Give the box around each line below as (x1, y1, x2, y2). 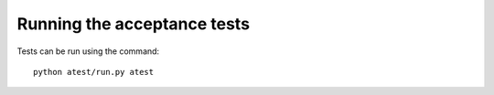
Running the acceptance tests (16, 14, 251, 34)
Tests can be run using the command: (16, 46, 160, 57)
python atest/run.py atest (33, 67, 155, 77)
